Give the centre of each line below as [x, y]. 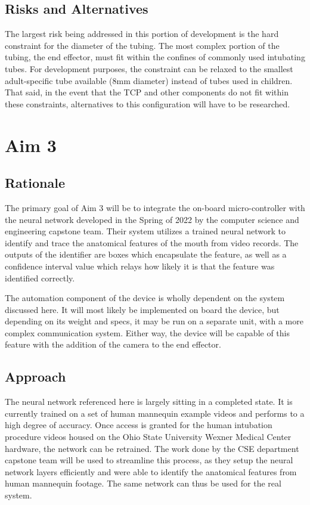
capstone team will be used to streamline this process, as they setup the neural [149, 460]
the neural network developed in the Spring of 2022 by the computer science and [152, 219]
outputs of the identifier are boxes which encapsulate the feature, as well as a [146, 254]
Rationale [35, 183]
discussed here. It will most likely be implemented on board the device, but [142, 309]
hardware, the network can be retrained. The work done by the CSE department [152, 448]
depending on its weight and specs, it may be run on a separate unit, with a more [154, 321]
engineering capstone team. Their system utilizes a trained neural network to [145, 231]
